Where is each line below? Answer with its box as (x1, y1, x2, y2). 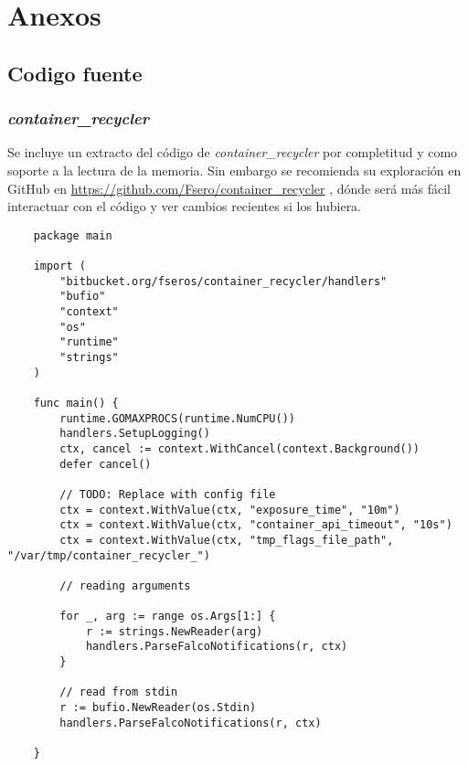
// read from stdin (59, 686, 178, 699)
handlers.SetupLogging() (59, 427, 210, 441)
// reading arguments (59, 579, 191, 592)
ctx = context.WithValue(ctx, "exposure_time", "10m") (59, 503, 400, 516)
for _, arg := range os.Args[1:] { (59, 610, 276, 623)
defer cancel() (59, 457, 152, 471)
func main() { (33, 396, 119, 410)
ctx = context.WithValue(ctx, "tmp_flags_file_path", (59, 533, 394, 547)
